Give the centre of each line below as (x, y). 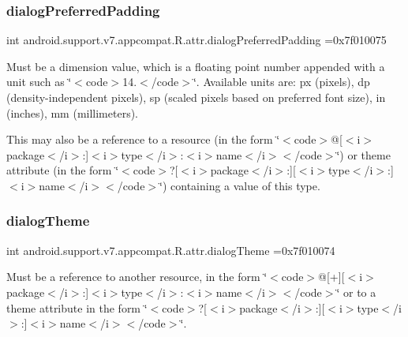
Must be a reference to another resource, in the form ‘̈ (137, 277)
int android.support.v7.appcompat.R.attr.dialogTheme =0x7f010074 (171, 250)
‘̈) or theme (363, 154)
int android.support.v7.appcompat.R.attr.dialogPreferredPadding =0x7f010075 (197, 40)
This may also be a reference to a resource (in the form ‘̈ (143, 139)
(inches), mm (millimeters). (73, 112)
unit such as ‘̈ (39, 82)
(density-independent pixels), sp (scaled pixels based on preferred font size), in (196, 97)
